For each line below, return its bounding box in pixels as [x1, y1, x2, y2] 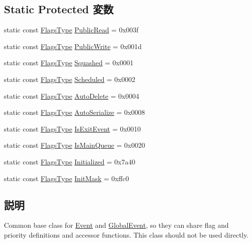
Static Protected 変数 [4, 1, 114, 17]
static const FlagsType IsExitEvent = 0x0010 [4, 123, 141, 134]
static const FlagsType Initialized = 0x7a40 [4, 156, 136, 166]
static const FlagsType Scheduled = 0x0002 [4, 74, 136, 84]
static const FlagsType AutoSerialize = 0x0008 [4, 107, 145, 117]
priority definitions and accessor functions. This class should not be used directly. [4, 229, 249, 240]
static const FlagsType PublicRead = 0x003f [4, 25, 139, 35]
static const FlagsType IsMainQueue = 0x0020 [4, 140, 145, 150]
